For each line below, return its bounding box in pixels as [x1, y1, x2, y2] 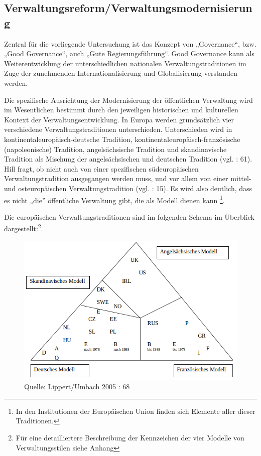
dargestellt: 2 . [4, 222, 43, 233]
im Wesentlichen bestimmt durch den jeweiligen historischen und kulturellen [4, 104, 238, 115]
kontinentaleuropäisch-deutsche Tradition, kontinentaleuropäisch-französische [4, 133, 240, 144]
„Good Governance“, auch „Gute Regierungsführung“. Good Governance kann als [4, 48, 254, 59]
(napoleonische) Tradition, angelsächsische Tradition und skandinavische [4, 143, 227, 154]
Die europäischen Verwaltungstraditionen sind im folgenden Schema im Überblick [4, 211, 254, 222]
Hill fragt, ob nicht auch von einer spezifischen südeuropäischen [4, 163, 199, 174]
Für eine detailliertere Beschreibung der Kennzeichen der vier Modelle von [16, 432, 244, 443]
